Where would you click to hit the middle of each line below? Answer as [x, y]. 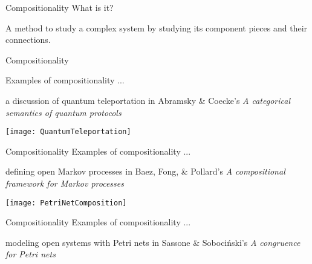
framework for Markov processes [65, 183]
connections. [28, 40]
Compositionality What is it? [60, 7]
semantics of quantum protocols [63, 112]
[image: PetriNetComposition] [66, 203]
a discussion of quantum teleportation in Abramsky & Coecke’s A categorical [148, 100]
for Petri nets [31, 254]
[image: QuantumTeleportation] [68, 132]
